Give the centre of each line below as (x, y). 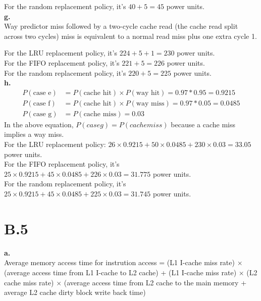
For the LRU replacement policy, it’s (61, 53)
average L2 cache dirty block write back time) (75, 292)
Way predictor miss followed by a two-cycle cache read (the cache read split (121, 26)
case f (42, 103)
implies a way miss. (34, 134)
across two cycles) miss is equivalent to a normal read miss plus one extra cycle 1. (130, 36)
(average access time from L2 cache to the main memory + (155, 282)
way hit (148, 93)
